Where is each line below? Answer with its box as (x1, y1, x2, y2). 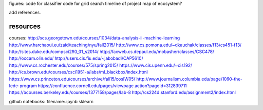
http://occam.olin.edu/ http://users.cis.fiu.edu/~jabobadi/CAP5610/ (9, 55, 143, 61)
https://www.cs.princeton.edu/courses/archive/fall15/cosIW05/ (9, 76, 136, 82)
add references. (9, 10, 41, 16)
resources (9, 22, 41, 31)
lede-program (9, 83, 37, 89)
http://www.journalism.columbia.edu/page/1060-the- (136, 76, 243, 82)
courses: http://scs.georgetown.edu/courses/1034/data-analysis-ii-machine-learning (9, 35, 180, 41)
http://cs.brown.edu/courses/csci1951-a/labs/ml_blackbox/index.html (9, 69, 148, 75)
